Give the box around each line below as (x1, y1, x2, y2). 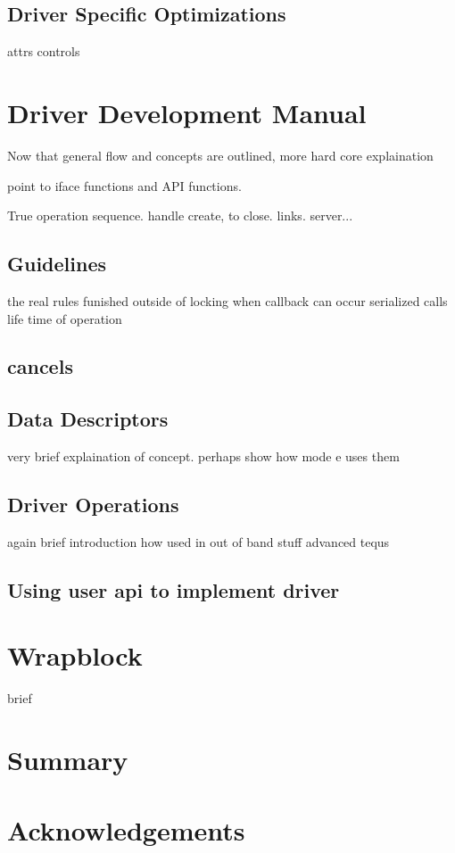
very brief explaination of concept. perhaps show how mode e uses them (7, 447, 400, 466)
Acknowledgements (7, 811, 245, 848)
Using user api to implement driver (7, 576, 340, 603)
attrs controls (7, 42, 80, 61)
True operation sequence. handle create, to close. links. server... (7, 206, 353, 225)
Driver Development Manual (7, 94, 367, 130)
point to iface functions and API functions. (7, 176, 242, 195)
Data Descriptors (7, 405, 169, 433)
